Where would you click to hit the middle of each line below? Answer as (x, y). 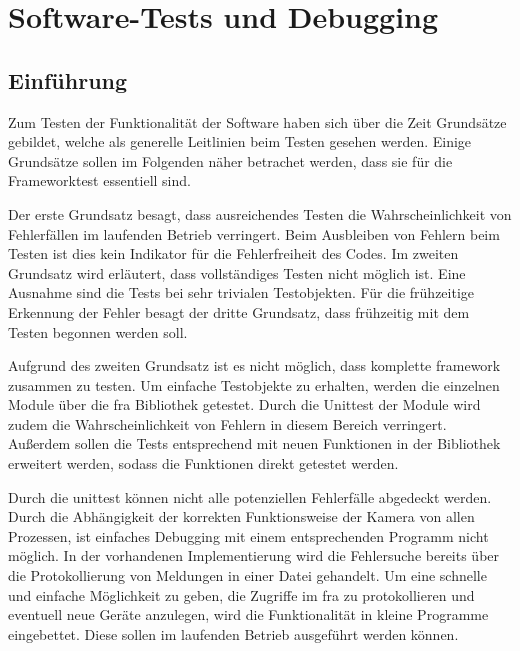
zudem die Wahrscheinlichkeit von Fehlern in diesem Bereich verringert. (227, 423)
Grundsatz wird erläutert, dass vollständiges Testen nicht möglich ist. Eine (237, 272)
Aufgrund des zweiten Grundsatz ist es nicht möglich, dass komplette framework (254, 365)
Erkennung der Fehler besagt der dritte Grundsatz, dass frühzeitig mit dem (239, 311)
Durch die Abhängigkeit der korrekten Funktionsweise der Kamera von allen (241, 516)
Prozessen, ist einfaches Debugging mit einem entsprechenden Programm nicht (248, 535)
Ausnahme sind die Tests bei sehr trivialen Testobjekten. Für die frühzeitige (241, 292)
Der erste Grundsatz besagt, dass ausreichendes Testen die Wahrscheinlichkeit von (260, 213)
